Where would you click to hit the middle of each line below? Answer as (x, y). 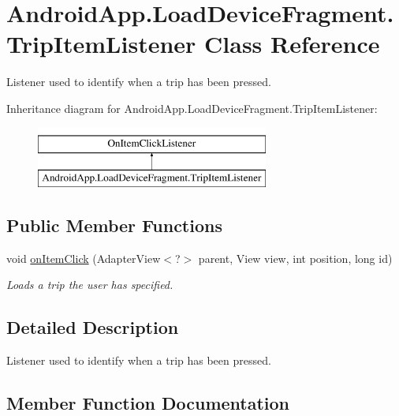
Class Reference (292, 44)
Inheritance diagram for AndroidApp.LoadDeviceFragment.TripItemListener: (192, 108)
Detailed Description (93, 327)
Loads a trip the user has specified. (90, 285)
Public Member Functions (114, 225)
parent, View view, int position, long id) (295, 258)
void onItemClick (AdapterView (84, 258)
